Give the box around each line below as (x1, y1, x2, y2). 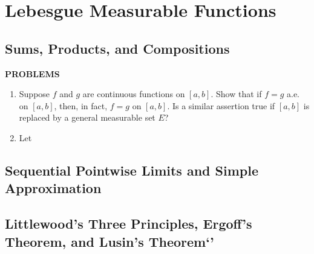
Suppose (19, 87, 50, 100)
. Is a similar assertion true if (167, 99, 275, 112)
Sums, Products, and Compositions (5, 39, 230, 57)
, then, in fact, (54, 99, 108, 112)
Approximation (5, 179, 102, 197)
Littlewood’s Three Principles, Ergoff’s (5, 214, 252, 233)
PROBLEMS (5, 67, 60, 80)
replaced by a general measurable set (19, 111, 155, 124)
